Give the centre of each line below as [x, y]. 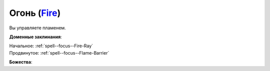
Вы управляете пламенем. [37, 28]
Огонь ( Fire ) [35, 13]
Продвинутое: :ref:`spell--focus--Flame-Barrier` [59, 53]
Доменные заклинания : [35, 37]
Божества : [21, 62]
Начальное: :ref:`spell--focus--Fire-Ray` [51, 46]
